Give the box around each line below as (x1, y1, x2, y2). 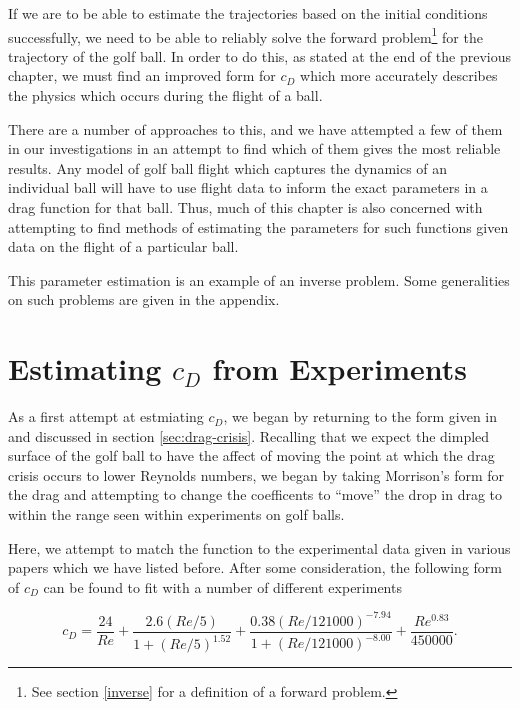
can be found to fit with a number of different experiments (43, 576, 402, 597)
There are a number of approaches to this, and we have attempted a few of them (8, 118, 503, 139)
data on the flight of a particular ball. (8, 236, 239, 257)
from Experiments (212, 348, 468, 389)
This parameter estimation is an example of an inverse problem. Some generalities (8, 269, 510, 290)
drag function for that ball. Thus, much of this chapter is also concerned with (8, 197, 483, 217)
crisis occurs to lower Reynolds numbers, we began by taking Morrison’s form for (8, 464, 505, 485)
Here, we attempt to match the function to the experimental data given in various (8, 537, 511, 558)
